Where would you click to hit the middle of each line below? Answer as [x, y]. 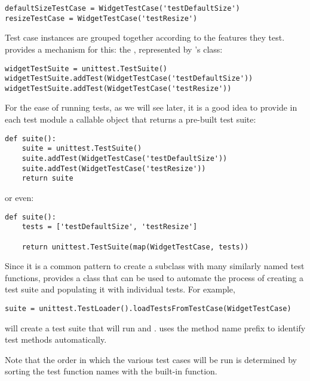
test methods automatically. [56, 339]
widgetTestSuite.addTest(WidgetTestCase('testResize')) [118, 88]
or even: [19, 197]
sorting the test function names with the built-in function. [111, 371]
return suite [47, 179]
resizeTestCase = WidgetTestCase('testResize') [101, 18]
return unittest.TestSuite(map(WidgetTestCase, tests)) [135, 247]
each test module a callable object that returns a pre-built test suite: [131, 119]
